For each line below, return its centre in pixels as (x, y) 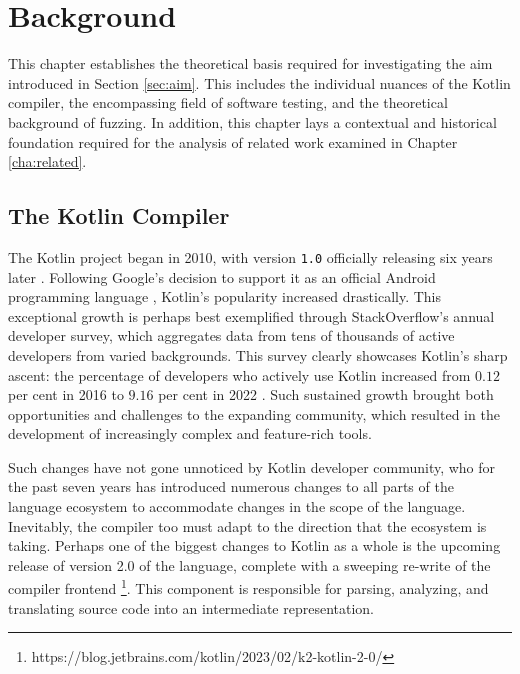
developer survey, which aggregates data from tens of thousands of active (231, 335)
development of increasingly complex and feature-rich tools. (190, 433)
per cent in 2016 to (66, 394)
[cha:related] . (47, 161)
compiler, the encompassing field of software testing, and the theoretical (228, 102)
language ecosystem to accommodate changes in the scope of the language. (237, 506)
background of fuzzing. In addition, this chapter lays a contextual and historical (252, 121)
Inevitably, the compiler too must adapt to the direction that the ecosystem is (247, 525)
